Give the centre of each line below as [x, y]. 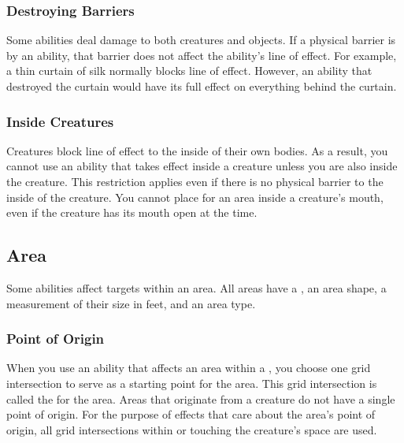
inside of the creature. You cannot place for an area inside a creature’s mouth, [195, 197]
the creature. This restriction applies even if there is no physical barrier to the [195, 181]
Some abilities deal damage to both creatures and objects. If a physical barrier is [201, 40]
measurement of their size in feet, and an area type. [131, 303]
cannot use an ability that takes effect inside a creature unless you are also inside [202, 166]
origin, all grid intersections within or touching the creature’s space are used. [192, 429]
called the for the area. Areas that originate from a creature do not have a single [201, 398]
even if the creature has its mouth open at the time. [132, 212]
